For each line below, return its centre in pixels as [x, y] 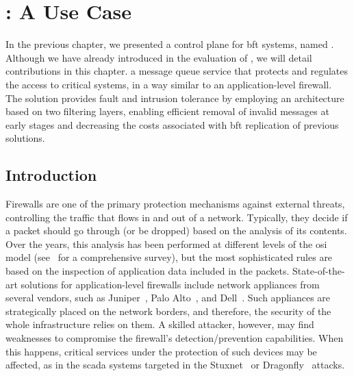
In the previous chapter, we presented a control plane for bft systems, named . [170, 44]
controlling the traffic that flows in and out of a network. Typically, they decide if [177, 217]
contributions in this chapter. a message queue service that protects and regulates [177, 71]
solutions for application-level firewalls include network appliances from [170, 284]
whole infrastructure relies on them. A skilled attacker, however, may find [160, 324]
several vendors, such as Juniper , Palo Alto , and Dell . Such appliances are [168, 298]
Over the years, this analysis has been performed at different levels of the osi [166, 243]
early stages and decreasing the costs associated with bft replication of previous [172, 124]
